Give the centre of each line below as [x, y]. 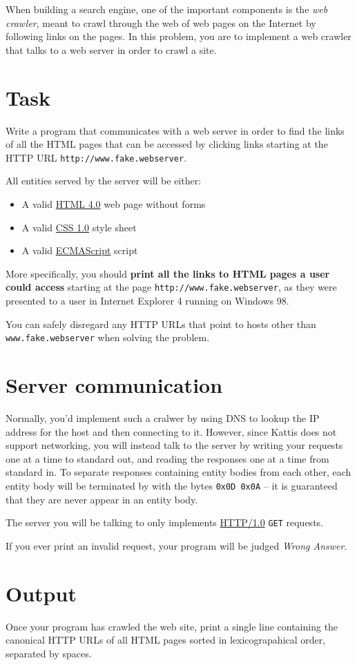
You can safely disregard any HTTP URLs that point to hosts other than [161, 324]
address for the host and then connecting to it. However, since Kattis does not [171, 431]
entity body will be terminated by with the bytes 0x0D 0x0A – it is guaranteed [172, 485]
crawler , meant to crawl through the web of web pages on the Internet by [161, 22]
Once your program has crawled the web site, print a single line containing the [172, 626]
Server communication [114, 385]
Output [41, 593]
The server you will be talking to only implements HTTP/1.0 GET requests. [164, 522]
